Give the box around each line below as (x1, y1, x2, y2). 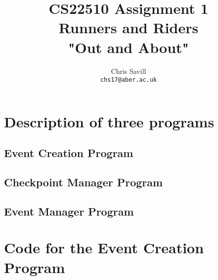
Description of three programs (4, 111, 215, 131)
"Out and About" (68, 37, 189, 57)
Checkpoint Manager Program (4, 174, 163, 190)
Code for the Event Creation (4, 237, 204, 258)
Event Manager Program (4, 203, 134, 219)
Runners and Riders (58, 17, 199, 38)
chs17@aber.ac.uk (100, 76, 157, 84)
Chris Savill (111, 65, 146, 76)
